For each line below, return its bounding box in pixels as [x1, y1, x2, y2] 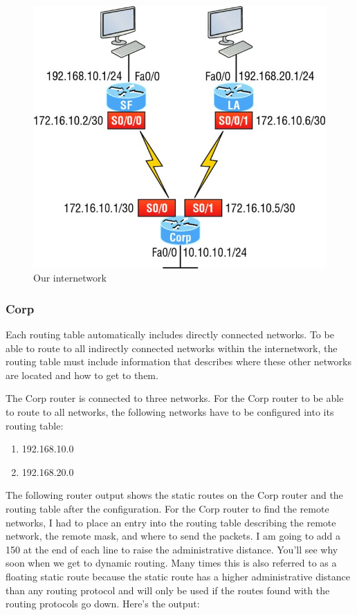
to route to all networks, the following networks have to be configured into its [6, 405, 334, 419]
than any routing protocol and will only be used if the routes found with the [6, 582, 330, 597]
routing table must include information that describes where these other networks [6, 354, 351, 369]
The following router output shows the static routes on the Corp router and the [6, 488, 343, 502]
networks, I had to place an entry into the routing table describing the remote [6, 515, 336, 529]
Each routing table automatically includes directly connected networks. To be [6, 327, 334, 342]
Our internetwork [33, 270, 107, 285]
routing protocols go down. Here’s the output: [6, 596, 200, 611]
